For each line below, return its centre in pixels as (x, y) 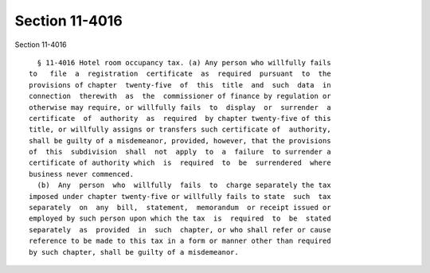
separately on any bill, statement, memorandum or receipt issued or (180, 208)
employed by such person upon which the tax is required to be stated (180, 218)
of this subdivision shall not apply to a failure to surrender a (180, 152)
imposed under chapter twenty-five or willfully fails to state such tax (180, 196)
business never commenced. (82, 174)
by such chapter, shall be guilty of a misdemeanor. (134, 252)
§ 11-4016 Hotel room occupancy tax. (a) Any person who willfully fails (184, 62)
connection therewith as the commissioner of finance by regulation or (180, 96)
